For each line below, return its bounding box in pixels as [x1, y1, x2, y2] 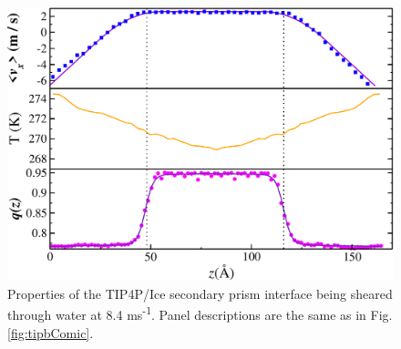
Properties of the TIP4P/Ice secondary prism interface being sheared [7, 283, 393, 303]
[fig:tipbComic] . [7, 323, 94, 342]
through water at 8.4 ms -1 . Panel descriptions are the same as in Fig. [7, 303, 393, 324]
